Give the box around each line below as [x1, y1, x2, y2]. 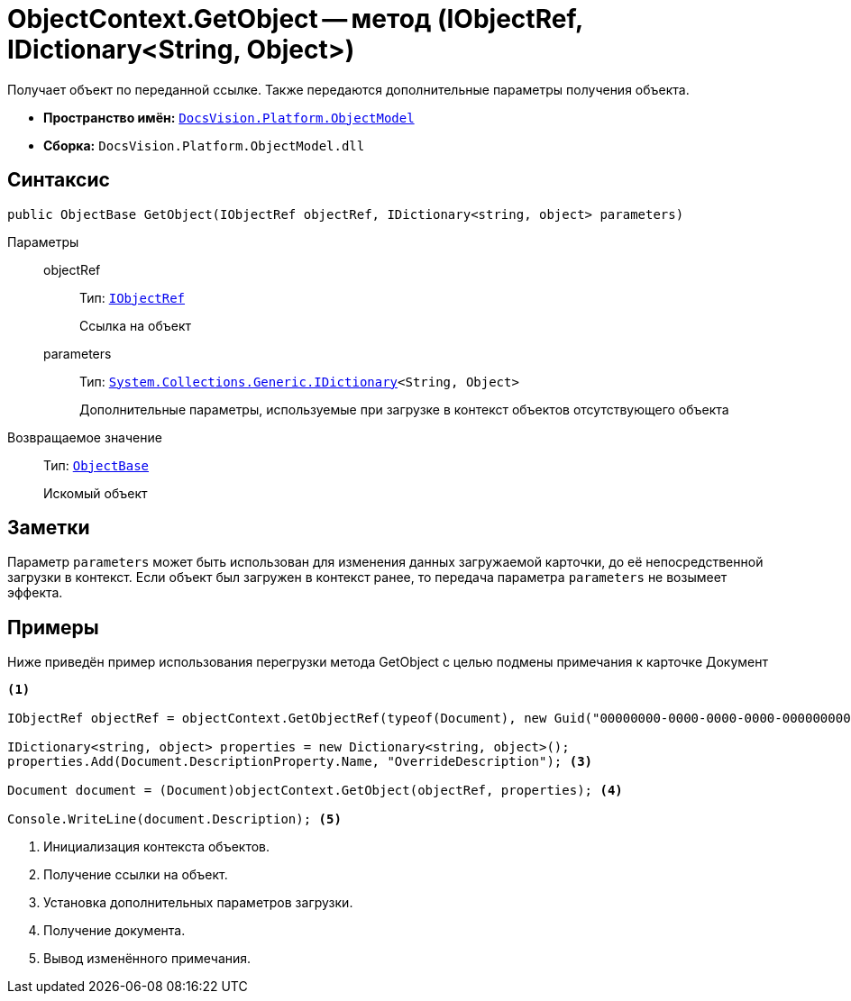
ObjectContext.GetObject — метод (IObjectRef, [7, 4, 583, 34]
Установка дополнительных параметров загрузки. [43, 895, 353, 911]
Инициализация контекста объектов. [43, 839, 270, 855]
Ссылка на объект [79, 317, 191, 333]
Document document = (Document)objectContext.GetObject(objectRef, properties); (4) [7, 783, 623, 798]
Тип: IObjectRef [79, 289, 186, 305]
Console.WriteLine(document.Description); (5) [7, 812, 342, 827]
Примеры [7, 615, 99, 639]
